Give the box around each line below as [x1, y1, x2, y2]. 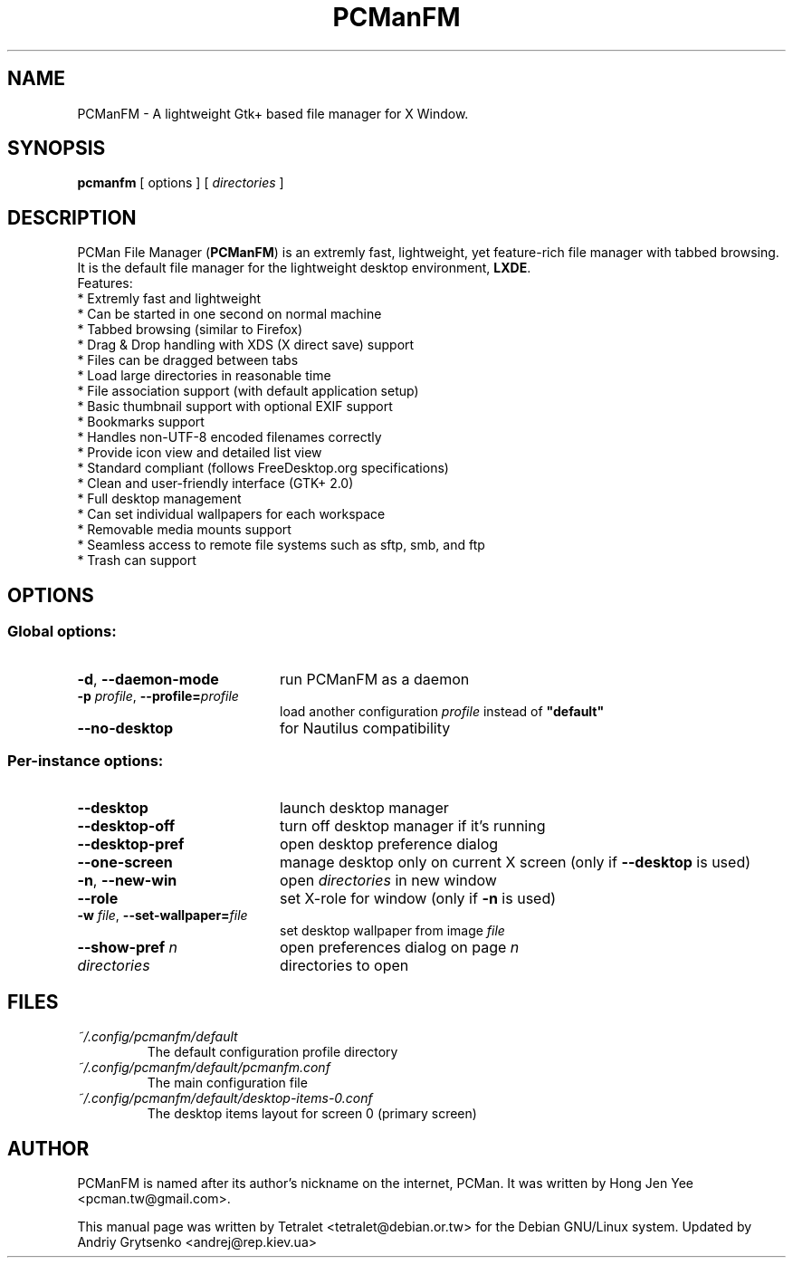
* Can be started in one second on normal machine [77, 306, 382, 322]
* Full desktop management [77, 491, 242, 507]
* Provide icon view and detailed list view [77, 445, 322, 461]
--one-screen [77, 853, 173, 872]
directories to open [279, 956, 409, 975]
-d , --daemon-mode [77, 669, 219, 688]
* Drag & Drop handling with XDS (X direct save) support [77, 337, 415, 353]
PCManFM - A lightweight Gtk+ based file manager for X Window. [77, 105, 469, 121]
